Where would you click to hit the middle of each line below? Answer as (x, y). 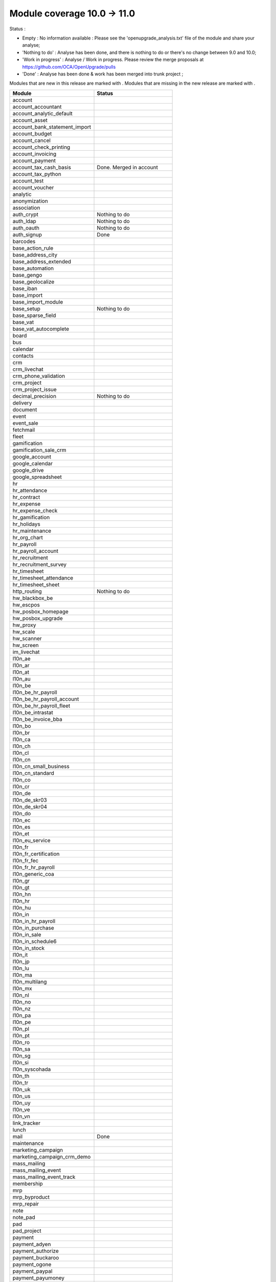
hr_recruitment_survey (40, 564)
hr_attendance (30, 490)
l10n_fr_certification (36, 854)
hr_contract (26, 497)
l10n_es (21, 827)
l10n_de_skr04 (30, 807)
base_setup (27, 309)
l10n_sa (21, 1049)
